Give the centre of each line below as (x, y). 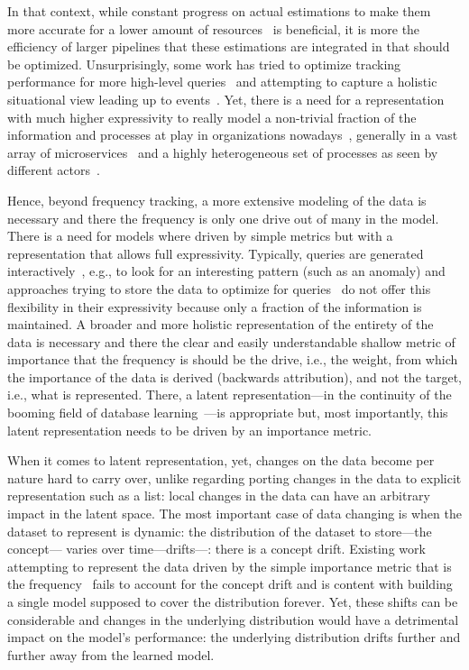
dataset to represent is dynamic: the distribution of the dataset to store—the (220, 531)
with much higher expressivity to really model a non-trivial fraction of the (212, 117)
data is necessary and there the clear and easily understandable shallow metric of (231, 341)
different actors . (54, 170)
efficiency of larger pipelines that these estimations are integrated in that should (229, 46)
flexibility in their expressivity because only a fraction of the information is (215, 306)
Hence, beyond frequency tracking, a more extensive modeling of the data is (217, 200)
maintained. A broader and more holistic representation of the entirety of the (221, 324)
